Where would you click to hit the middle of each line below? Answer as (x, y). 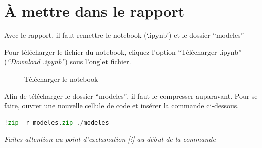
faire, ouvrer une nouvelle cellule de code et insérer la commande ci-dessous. (122, 105)
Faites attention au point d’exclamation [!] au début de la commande (110, 139)
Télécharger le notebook (61, 78)
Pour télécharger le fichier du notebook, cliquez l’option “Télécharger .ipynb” (123, 52)
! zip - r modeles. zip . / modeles (57, 123)
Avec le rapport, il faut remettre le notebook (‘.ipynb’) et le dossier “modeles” (124, 35)
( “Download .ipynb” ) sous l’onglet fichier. (68, 62)
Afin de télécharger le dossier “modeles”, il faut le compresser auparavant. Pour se (131, 95)
